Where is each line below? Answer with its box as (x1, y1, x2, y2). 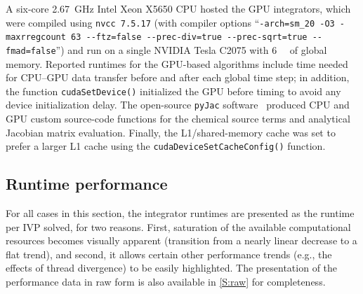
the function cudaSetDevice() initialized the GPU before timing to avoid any (6, 83, 341, 98)
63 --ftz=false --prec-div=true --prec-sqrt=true (71, 32, 308, 43)
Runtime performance (6, 173, 168, 195)
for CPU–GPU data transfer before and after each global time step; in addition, (6, 70, 350, 85)
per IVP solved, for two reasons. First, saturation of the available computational (6, 219, 351, 234)
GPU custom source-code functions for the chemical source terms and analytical (6, 111, 350, 126)
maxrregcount (6, 32, 66, 43)
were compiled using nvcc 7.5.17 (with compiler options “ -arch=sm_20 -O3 (6, 15, 335, 29)
